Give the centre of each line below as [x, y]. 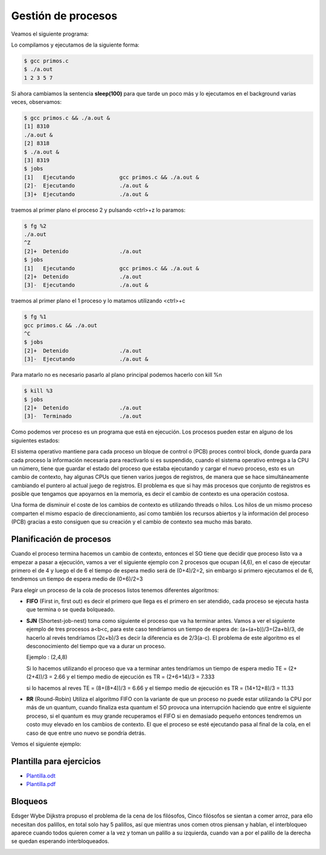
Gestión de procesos [64, 16]
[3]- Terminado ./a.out [83, 416]
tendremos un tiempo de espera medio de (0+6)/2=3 [77, 579]
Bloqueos [29, 801]
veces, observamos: [37, 102]
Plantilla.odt [41, 775]
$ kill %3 [38, 391]
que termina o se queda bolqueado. [71, 610]
